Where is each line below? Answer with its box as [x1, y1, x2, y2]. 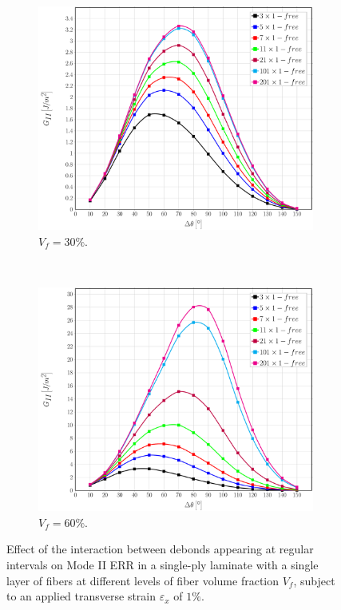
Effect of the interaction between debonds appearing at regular [6, 541, 314, 557]
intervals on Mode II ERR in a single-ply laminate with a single [6, 556, 319, 572]
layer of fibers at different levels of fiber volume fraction [6, 572, 280, 588]
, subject [293, 572, 335, 588]
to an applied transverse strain [6, 588, 157, 604]
